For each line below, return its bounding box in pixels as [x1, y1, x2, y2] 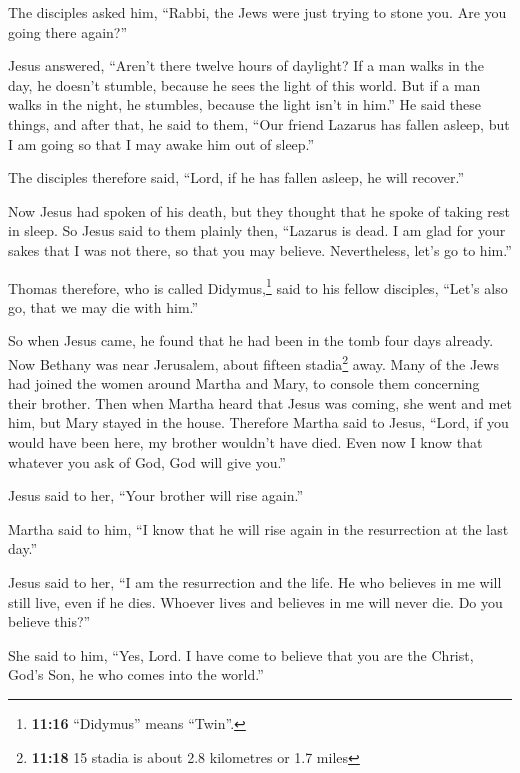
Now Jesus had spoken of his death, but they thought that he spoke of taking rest [8, 200, 510, 221]
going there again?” [8, 21, 128, 42]
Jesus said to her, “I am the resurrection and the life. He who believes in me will [8, 571, 502, 592]
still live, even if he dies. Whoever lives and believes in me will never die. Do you [8, 591, 503, 612]
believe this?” [8, 611, 91, 632]
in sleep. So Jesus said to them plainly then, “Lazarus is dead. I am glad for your [8, 220, 506, 241]
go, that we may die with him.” [8, 296, 199, 317]
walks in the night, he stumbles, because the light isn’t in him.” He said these [8, 94, 482, 115]
